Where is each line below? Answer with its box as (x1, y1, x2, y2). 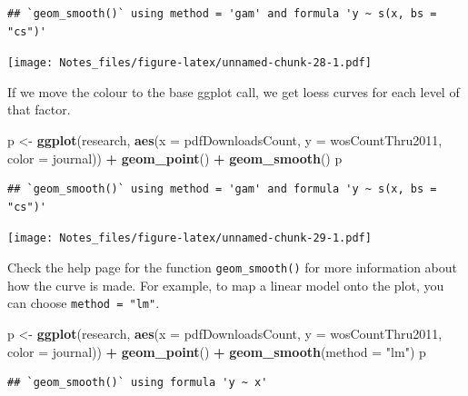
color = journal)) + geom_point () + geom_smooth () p (7, 148, 343, 167)
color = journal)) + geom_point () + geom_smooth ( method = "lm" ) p (7, 342, 426, 361)
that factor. (7, 100, 71, 119)
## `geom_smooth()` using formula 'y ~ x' (7, 376, 268, 390)
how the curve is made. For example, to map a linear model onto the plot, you (7, 275, 444, 294)
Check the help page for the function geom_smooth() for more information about (7, 258, 458, 277)
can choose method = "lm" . (7, 293, 160, 312)
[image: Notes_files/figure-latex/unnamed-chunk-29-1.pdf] (7, 232, 372, 245)
